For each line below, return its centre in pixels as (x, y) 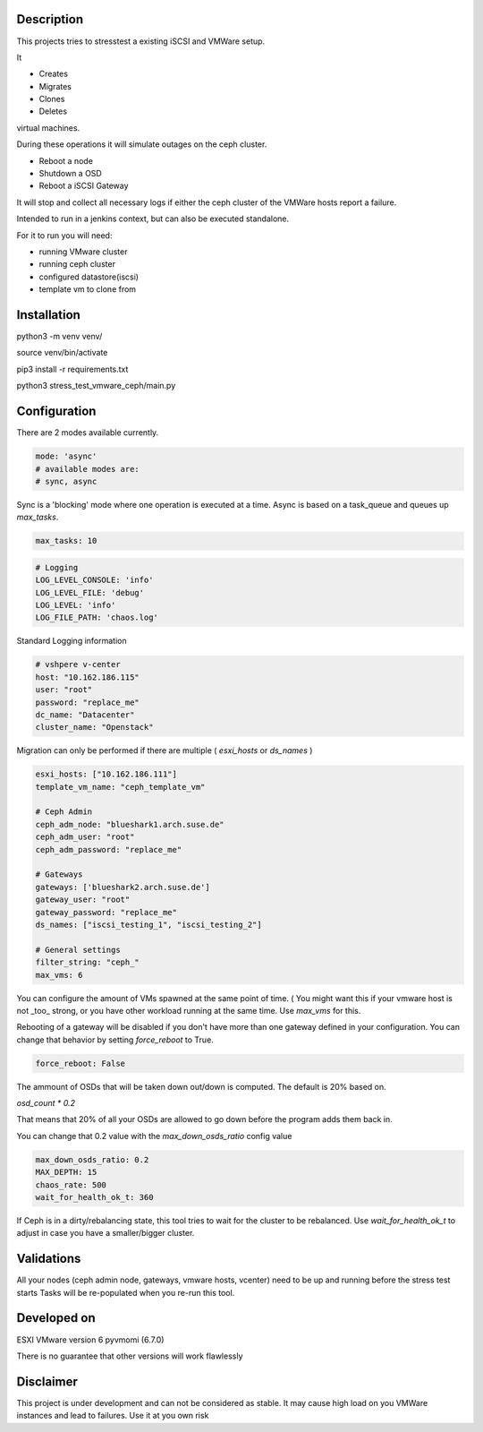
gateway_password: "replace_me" (106, 912)
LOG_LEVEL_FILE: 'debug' (90, 592)
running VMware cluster (83, 252)
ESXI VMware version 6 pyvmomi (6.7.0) (90, 1340)
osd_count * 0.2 (46, 1103)
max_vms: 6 (59, 975)
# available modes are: (88, 469)
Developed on (56, 1318)
